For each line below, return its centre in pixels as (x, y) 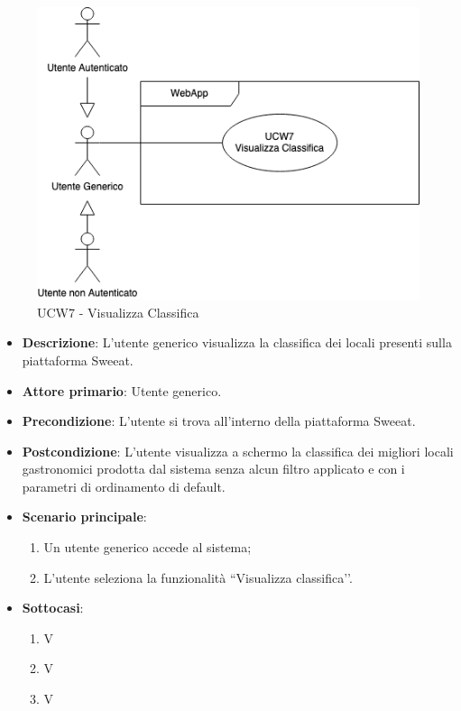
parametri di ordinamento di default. (124, 486)
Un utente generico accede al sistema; (148, 547)
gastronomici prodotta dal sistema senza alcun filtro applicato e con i (213, 469)
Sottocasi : (53, 608)
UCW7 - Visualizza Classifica (118, 312)
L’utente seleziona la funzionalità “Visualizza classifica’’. (198, 577)
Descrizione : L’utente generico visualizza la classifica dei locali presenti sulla (237, 342)
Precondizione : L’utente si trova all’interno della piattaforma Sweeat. (219, 421)
